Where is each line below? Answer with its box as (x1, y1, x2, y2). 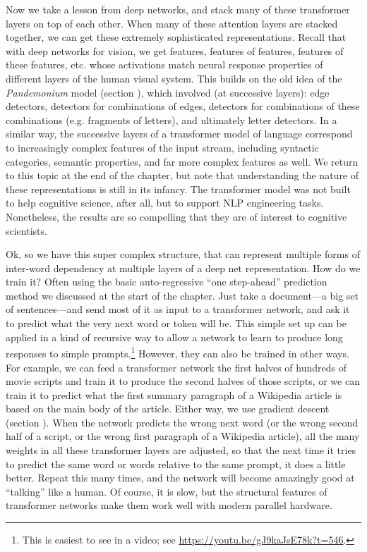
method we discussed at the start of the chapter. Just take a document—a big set (6, 288, 359, 302)
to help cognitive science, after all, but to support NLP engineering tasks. (6, 195, 324, 210)
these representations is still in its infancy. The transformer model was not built (6, 181, 351, 196)
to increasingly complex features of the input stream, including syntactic (6, 140, 319, 154)
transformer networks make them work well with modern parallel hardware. (6, 498, 332, 513)
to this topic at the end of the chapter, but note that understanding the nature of (6, 168, 359, 183)
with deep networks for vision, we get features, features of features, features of (6, 43, 344, 58)
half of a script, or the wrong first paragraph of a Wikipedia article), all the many (6, 429, 360, 443)
